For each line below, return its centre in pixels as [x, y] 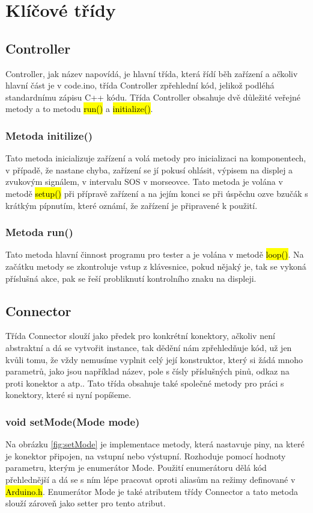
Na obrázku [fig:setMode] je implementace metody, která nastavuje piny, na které [155, 444]
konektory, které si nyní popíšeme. [68, 395]
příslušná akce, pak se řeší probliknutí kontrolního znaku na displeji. [131, 278]
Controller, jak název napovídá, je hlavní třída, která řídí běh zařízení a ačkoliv [152, 73]
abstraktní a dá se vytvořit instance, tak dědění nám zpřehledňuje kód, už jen [149, 347]
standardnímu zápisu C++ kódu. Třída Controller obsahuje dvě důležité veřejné [153, 97]
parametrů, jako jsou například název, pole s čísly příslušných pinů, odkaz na [147, 371]
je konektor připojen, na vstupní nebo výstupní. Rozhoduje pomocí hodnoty [146, 455]
